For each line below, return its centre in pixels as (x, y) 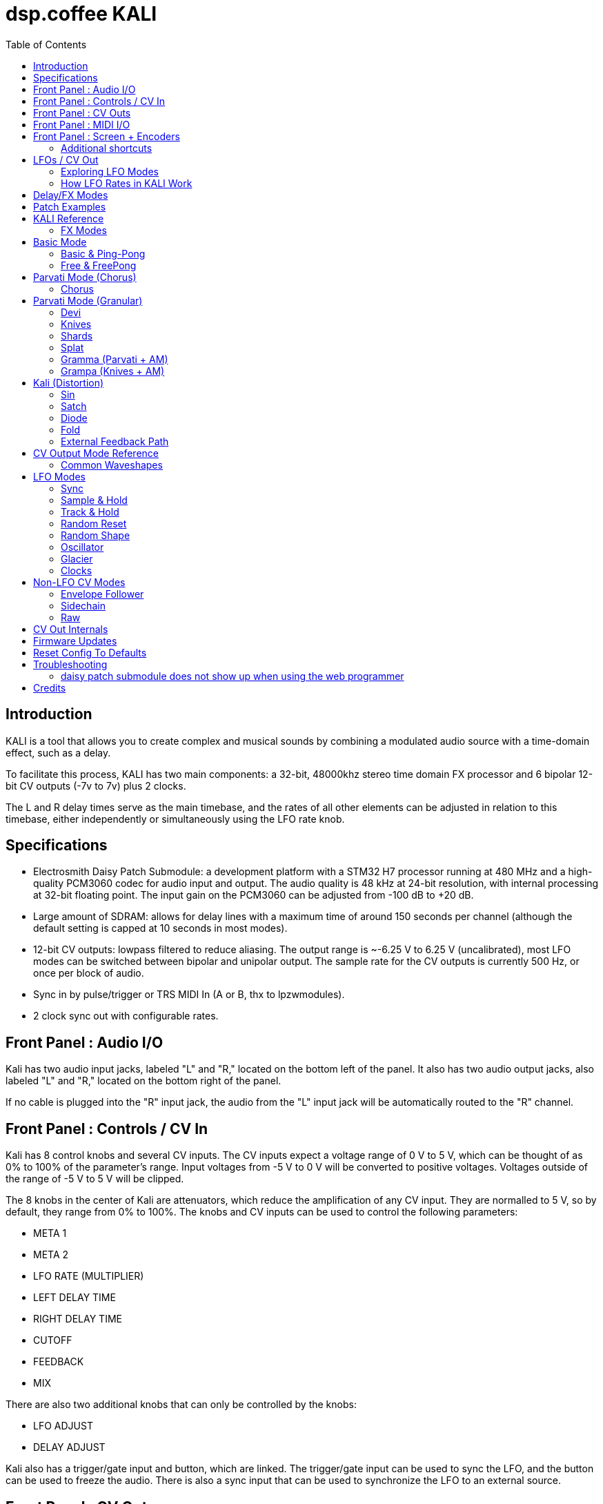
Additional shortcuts (107, 148)
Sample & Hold (94, 500)
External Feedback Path (115, 441)
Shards (77, 335)
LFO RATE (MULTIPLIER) (89, 1276)
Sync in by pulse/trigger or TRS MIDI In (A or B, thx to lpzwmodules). (189, 995)
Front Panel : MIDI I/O (82, 124)
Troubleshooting (70, 664)
